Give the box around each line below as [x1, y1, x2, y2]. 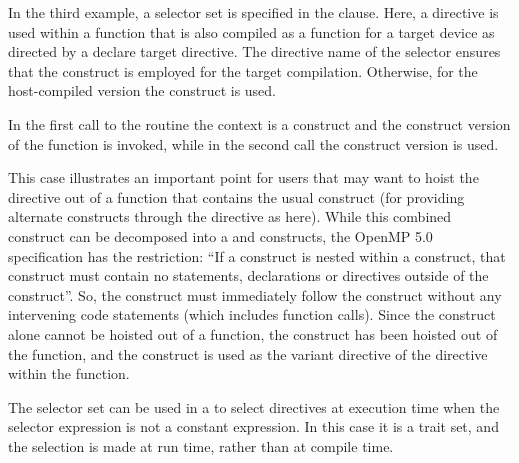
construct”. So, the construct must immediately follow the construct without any [8, 284, 502, 305]
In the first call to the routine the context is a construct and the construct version [8, 113, 511, 134]
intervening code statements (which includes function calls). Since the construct [8, 304, 496, 325]
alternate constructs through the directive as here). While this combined [8, 206, 452, 227]
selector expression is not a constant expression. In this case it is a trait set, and [8, 416, 499, 437]
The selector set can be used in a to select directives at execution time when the [8, 396, 500, 417]
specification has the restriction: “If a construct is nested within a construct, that [8, 245, 506, 266]
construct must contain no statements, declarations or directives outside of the [8, 265, 489, 286]
